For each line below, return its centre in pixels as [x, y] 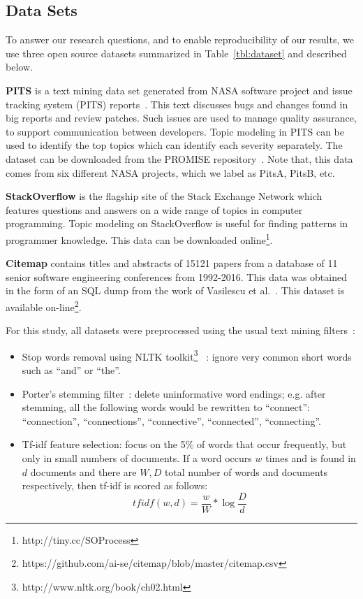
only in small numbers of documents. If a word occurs [137, 458]
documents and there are [83, 471]
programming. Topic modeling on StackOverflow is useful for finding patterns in [177, 223]
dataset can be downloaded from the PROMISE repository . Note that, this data [179, 158]
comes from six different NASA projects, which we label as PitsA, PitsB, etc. [170, 172]
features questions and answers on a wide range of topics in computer [154, 209]
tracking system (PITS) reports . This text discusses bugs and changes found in [177, 104]
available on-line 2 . [44, 305]
